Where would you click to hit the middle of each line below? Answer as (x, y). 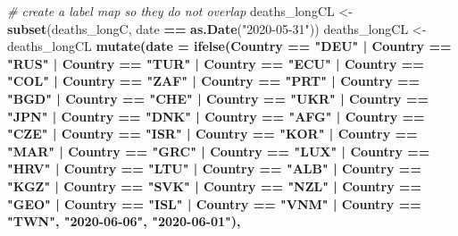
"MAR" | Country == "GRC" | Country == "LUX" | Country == (219, 151)
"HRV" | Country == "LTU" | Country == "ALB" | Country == (214, 169)
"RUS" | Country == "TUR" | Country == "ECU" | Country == (216, 63)
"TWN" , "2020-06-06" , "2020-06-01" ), (124, 221)
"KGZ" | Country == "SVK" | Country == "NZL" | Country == (215, 185)
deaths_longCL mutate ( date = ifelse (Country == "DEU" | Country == (229, 46)
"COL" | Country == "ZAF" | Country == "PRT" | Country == (214, 81)
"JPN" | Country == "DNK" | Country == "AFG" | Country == (216, 116)
